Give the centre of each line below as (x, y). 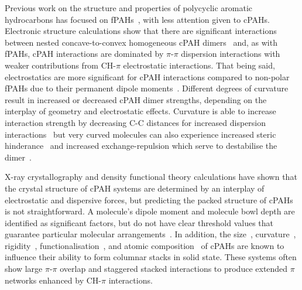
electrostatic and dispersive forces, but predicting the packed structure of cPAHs (149, 199)
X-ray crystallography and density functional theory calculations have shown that (151, 177)
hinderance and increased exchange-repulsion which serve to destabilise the (141, 146)
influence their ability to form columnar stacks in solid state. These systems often (151, 257)
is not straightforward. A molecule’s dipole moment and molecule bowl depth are (150, 211)
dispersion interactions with (231, 54)
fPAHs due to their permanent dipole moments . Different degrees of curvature (147, 88)
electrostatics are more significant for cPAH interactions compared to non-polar (147, 76)
